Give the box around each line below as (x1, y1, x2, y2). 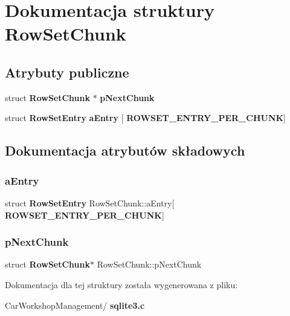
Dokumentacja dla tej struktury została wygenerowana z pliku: (5, 278, 238, 291)
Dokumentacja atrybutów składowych (5, 141, 245, 160)
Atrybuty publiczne (5, 62, 129, 81)
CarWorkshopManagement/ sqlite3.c (5, 298, 145, 311)
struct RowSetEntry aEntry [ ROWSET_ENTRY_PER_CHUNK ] (5, 111, 286, 124)
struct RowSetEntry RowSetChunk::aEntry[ (5, 196, 175, 209)
